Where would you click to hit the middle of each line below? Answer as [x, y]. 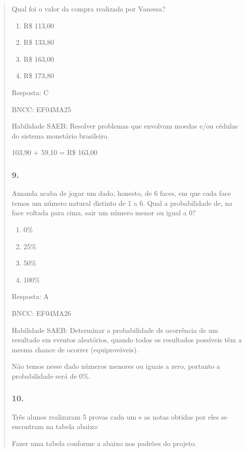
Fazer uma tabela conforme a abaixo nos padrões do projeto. [104, 443]
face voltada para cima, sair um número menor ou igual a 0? [104, 213]
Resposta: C [30, 92]
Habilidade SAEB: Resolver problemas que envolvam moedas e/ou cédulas [125, 126]
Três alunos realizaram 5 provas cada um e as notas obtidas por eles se [119, 416]
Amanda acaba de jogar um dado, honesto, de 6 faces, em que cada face [121, 193]
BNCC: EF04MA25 [41, 109]
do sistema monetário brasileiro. [60, 135]
